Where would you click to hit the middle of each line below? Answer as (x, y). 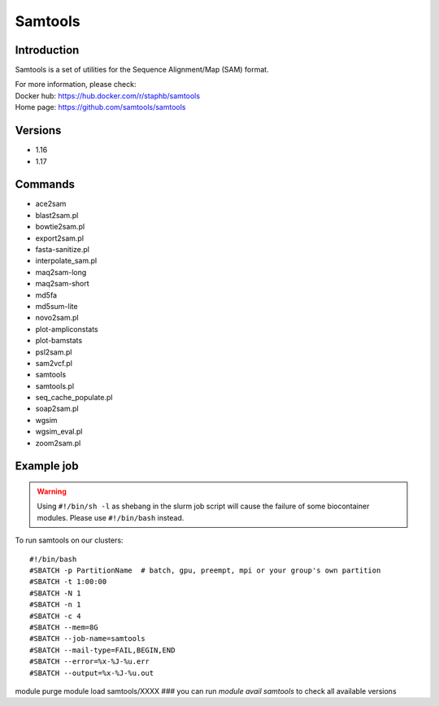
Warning (52, 491)
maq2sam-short (62, 284)
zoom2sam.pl (58, 442)
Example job (47, 466)
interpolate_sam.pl (66, 261)
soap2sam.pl (57, 409)
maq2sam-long (61, 272)
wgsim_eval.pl (59, 432)
